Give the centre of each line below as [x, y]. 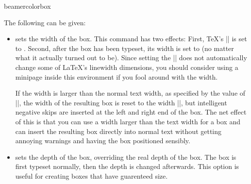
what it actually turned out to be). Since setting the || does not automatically [131, 58]
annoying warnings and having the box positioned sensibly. [103, 141]
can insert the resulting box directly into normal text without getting [118, 131]
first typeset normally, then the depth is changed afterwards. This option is [127, 166]
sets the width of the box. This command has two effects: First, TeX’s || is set [131, 39]
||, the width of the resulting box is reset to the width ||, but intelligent [121, 102]
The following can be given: [45, 22]
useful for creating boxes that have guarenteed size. [92, 176]
